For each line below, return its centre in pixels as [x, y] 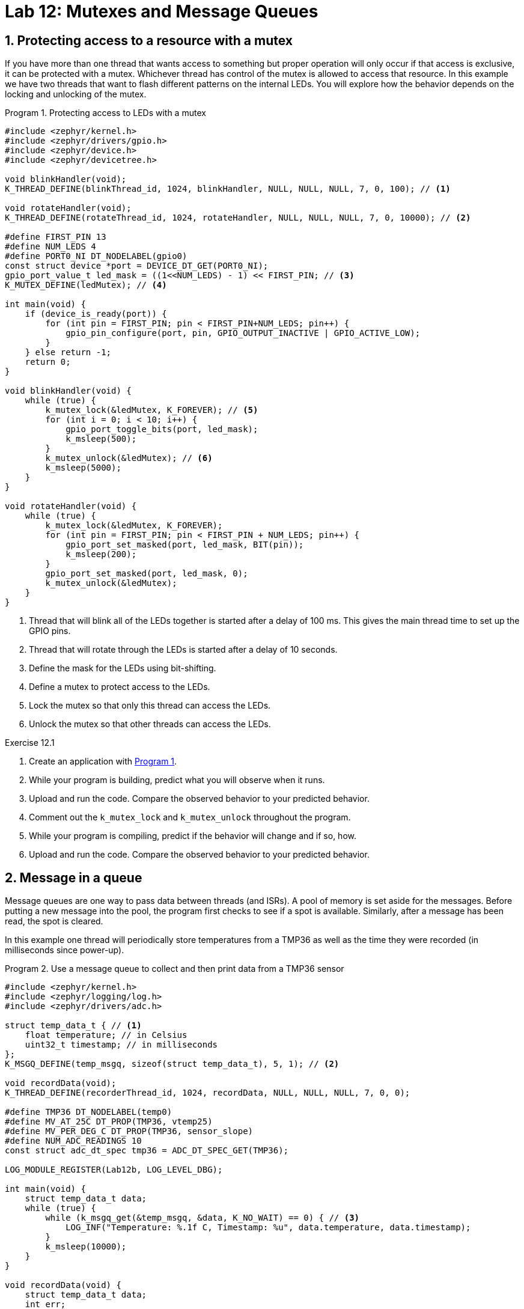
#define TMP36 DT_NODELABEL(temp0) [89, 1112]
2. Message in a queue [74, 877]
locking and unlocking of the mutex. [76, 94]
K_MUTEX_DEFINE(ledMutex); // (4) [86, 285]
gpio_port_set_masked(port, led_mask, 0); [147, 574]
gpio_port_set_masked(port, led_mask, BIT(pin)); [185, 545]
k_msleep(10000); [86, 1247]
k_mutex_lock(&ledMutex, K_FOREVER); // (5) [152, 410]
